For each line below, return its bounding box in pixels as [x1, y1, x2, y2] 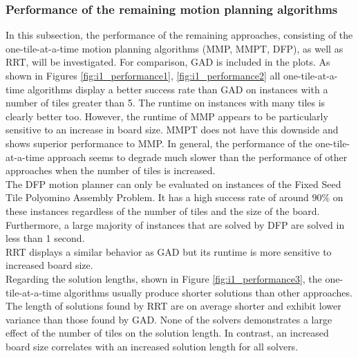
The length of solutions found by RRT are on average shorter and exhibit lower [6, 299, 341, 313]
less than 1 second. [6, 231, 85, 245]
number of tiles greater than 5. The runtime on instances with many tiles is [6, 95, 326, 110]
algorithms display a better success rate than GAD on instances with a [27, 82, 328, 96]
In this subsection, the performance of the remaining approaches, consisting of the [6, 28, 353, 42]
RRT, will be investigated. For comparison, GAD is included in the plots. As [6, 55, 330, 69]
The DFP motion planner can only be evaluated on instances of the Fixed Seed [6, 176, 341, 191]
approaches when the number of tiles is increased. [6, 163, 216, 178]
